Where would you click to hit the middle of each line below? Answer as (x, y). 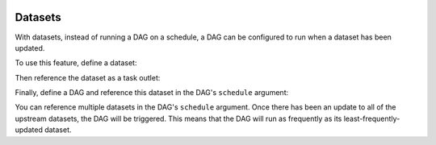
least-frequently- (372, 118)
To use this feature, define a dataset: (76, 63)
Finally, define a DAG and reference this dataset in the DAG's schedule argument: (152, 93)
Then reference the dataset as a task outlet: (88, 77)
